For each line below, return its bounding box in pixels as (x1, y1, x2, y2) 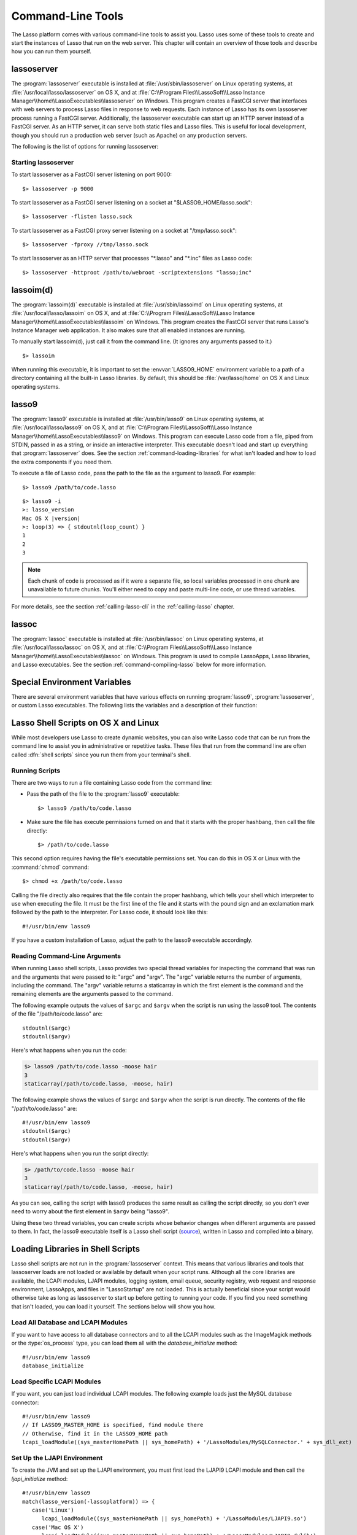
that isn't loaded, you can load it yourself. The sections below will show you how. (11, 1302, 216, 1310)
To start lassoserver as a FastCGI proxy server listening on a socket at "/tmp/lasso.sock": (11, 227, 237, 234)
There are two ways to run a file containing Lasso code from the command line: (11, 779, 212, 787)
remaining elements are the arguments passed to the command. (11, 990, 173, 998)
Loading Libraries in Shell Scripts (11, 1243, 140, 1254)
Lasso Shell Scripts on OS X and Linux (11, 718, 159, 728)
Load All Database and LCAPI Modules (11, 1318, 128, 1326)
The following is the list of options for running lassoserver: (11, 142, 159, 150)
